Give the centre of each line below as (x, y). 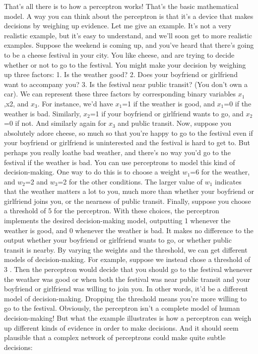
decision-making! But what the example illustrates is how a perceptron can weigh (128, 318)
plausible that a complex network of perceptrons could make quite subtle (115, 337)
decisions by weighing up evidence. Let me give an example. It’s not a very (118, 26)
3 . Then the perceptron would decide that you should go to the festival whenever (128, 269)
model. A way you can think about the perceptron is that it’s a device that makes (129, 16)
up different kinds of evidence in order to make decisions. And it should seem (121, 327)
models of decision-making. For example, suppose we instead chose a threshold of (127, 259)
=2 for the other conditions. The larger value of (130, 181)
